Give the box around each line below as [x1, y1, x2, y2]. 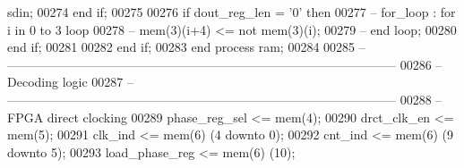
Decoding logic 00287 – [7, 72, 133, 91]
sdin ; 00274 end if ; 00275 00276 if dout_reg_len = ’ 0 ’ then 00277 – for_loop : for [7, 3, 456, 21]
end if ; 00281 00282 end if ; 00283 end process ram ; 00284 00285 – [7, 38, 365, 56]
